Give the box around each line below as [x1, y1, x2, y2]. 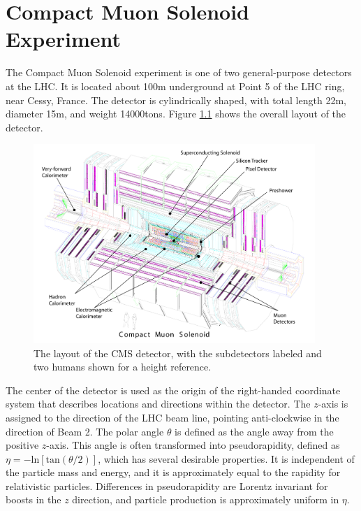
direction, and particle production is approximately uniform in [72, 492, 339, 507]
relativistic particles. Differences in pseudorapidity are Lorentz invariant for [6, 478, 328, 493]
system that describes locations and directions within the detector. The [6, 396, 311, 411]
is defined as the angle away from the [175, 424, 334, 438]
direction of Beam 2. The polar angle [6, 424, 164, 438]
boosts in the [6, 492, 61, 507]
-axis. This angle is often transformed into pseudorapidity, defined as [46, 438, 340, 452]
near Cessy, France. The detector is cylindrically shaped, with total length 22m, [6, 92, 346, 107]
